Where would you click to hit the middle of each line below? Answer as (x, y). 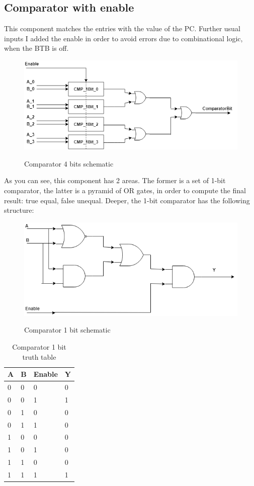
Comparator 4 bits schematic (69, 163)
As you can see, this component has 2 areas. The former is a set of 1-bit (115, 180)
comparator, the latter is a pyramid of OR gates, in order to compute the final (125, 190)
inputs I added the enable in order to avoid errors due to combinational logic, (123, 38)
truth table (39, 356)
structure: (19, 210)
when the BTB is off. (36, 48)
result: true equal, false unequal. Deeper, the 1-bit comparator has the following (127, 200)
